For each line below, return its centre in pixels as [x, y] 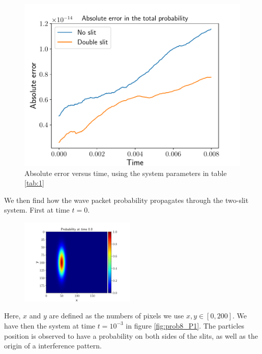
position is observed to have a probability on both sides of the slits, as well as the [131, 335]
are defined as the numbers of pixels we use [117, 316]
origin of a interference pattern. [53, 346]
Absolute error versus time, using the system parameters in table [126, 173]
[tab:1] [34, 183]
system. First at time [37, 210]
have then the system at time [50, 325]
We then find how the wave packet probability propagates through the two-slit [126, 200]
